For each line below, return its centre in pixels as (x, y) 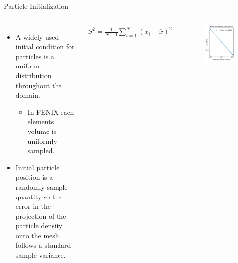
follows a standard (43, 245)
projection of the (41, 216)
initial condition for (45, 46)
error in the (33, 206)
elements (41, 121)
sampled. (41, 151)
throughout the (39, 85)
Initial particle (37, 167)
